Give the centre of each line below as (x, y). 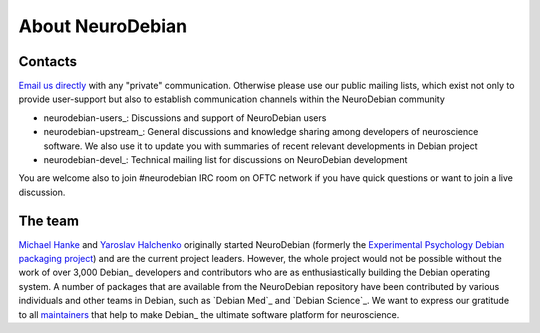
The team (49, 220)
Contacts (48, 61)
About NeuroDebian (103, 26)
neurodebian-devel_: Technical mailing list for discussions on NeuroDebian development (225, 160)
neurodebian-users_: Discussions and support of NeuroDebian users (185, 117)
